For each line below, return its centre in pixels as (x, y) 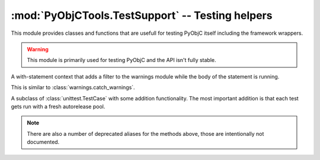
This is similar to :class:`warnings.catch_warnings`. (73, 87)
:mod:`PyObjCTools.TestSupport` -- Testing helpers (142, 15)
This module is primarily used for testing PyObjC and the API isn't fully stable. (121, 60)
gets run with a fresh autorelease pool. (58, 106)
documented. (43, 142)
